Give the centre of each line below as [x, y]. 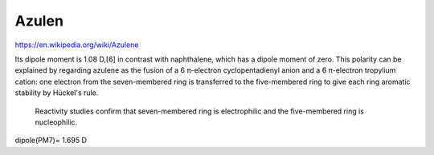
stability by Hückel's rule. [57, 93]
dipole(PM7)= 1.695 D [51, 141]
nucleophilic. [56, 122]
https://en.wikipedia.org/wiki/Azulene [77, 45]
